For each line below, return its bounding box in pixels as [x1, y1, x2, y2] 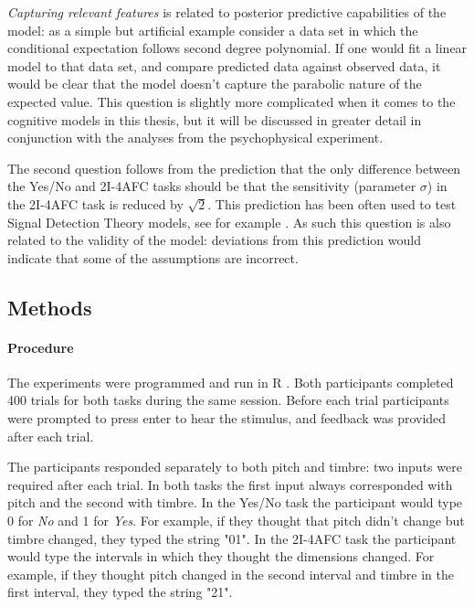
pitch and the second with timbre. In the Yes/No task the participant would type [7, 493, 463, 512]
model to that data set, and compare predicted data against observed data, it [7, 56, 441, 75]
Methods [7, 293, 92, 321]
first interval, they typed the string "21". [7, 582, 233, 602]
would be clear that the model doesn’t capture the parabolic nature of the [7, 74, 422, 93]
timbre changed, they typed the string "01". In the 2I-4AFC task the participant [7, 528, 457, 548]
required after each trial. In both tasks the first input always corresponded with [7, 474, 453, 494]
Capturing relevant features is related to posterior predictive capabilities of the [7, 3, 447, 21]
